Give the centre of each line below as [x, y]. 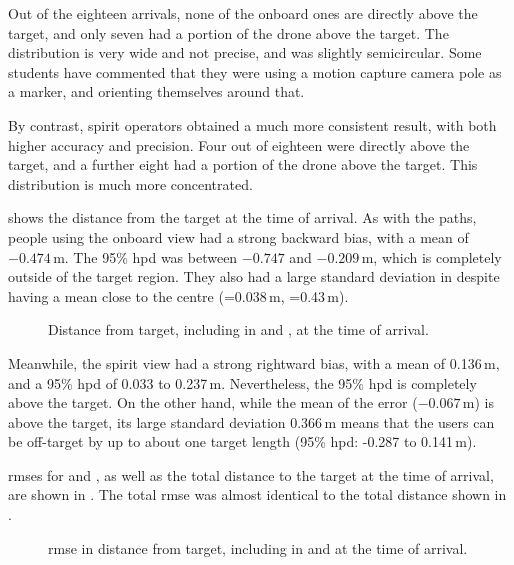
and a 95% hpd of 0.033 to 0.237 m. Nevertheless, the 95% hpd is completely [242, 382]
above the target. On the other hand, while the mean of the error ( [213, 402]
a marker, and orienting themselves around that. [156, 91]
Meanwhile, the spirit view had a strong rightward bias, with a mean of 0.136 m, [254, 362]
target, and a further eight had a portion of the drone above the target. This [243, 164]
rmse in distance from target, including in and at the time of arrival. [258, 547]
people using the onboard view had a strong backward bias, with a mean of [238, 236]
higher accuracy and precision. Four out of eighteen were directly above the [239, 144]
